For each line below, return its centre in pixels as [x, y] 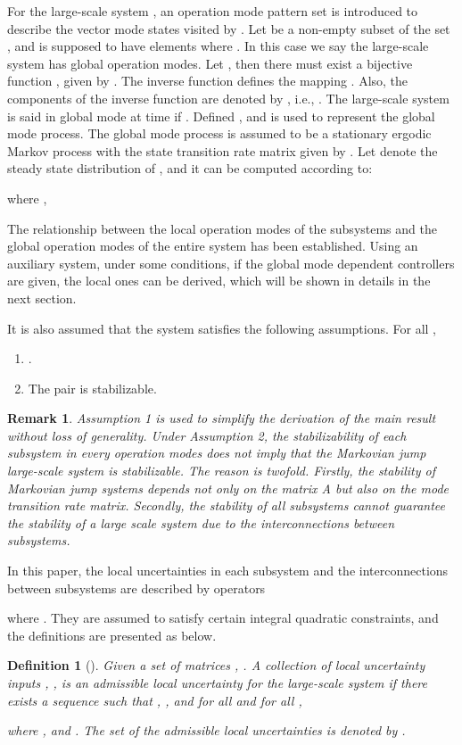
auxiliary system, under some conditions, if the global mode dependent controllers [231, 263]
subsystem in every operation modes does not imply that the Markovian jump [217, 453]
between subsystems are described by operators [136, 588]
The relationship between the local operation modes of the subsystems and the [222, 228]
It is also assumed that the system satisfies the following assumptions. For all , [222, 328]
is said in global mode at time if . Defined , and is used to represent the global [221, 116]
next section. [42, 298]
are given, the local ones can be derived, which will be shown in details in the [219, 281]
